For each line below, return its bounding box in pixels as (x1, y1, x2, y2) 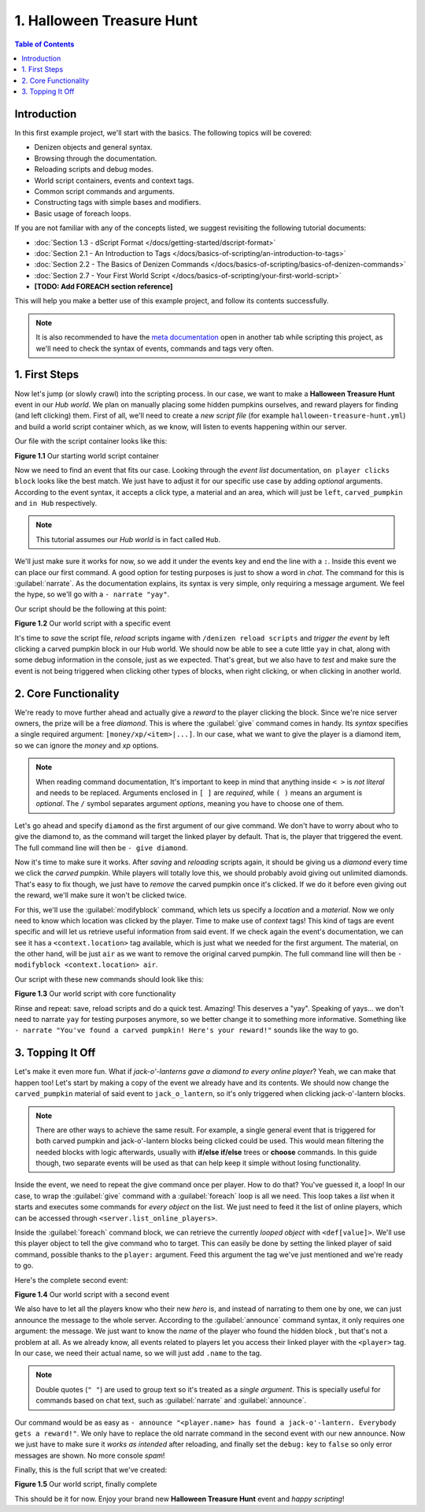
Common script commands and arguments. (34, 186, 175, 196)
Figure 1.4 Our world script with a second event (14, 1289, 169, 1299)
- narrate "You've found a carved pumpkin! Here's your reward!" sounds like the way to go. (14, 1025, 359, 1035)
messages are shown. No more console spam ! (14, 1451, 165, 1460)
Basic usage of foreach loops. (34, 209, 131, 218)
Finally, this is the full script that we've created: (14, 1466, 168, 1475)
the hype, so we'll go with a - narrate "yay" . (14, 589, 170, 599)
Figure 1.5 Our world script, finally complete (14, 1480, 157, 1489)
